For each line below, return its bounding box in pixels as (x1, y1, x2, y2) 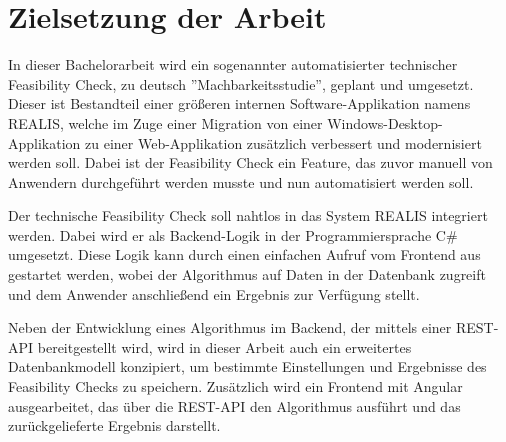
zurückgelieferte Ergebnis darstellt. (8, 415, 221, 436)
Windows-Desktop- (327, 112, 443, 133)
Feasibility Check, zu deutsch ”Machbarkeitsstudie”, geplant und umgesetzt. (8, 73, 474, 94)
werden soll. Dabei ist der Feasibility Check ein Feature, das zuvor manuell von (8, 152, 493, 173)
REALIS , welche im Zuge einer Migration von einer (8, 112, 323, 133)
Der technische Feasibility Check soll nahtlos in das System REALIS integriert (8, 205, 488, 226)
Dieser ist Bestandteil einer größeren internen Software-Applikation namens (8, 93, 471, 114)
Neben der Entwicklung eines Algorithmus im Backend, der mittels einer (8, 317, 452, 338)
